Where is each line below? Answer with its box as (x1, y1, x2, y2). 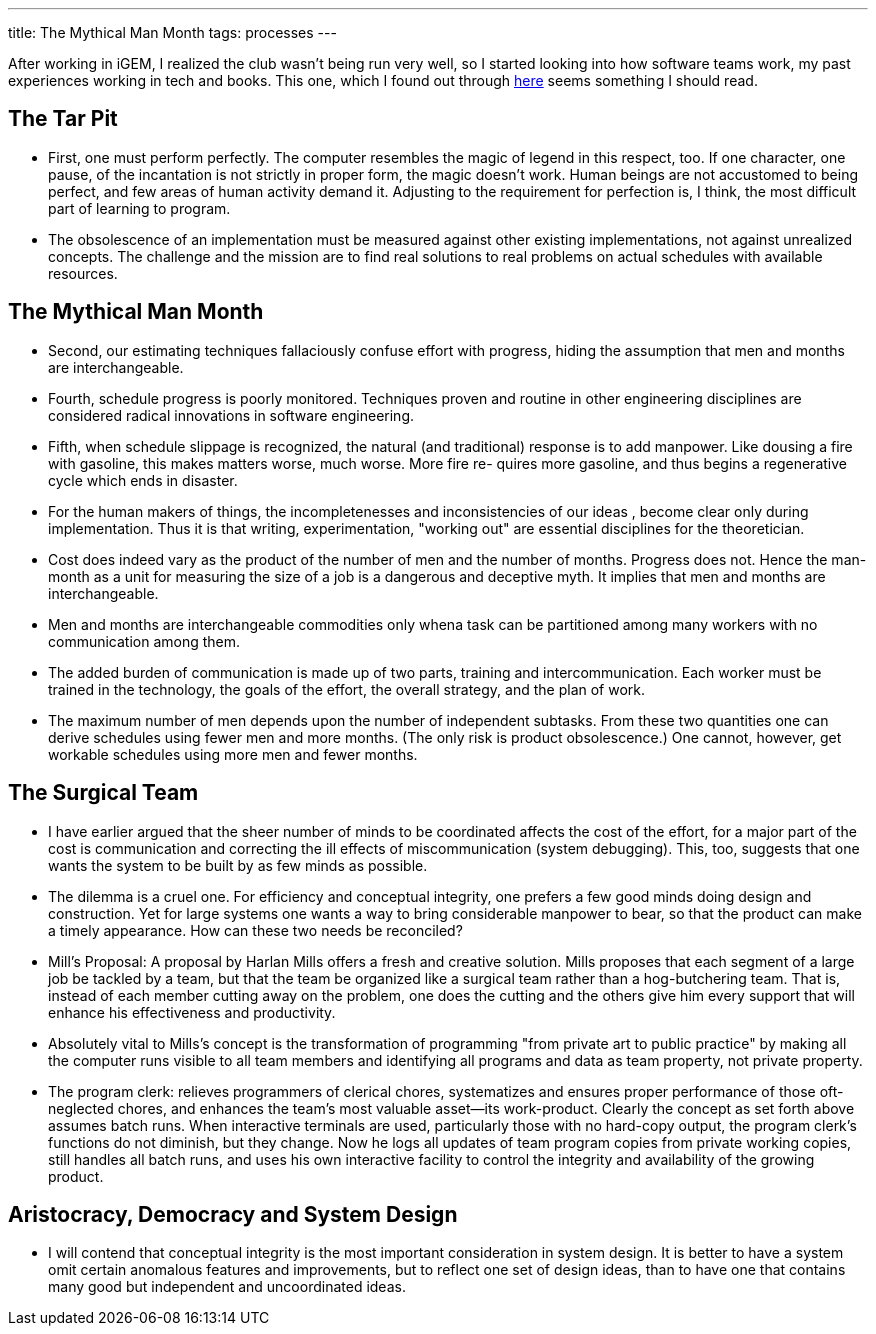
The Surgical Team (8, 780, 199, 806)
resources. (48, 264, 118, 282)
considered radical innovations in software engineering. (48, 406, 415, 424)
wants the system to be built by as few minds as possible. (48, 856, 428, 874)
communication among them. (48, 632, 241, 650)
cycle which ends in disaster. (48, 471, 238, 489)
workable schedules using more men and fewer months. (48, 745, 418, 763)
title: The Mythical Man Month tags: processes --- (8, 24, 337, 41)
